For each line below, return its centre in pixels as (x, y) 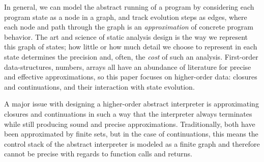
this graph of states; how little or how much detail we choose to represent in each (131, 47)
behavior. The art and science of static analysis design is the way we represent (126, 36)
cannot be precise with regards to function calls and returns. (98, 154)
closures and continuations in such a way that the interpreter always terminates (128, 113)
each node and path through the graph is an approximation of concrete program (129, 27)
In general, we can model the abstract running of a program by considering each (129, 7)
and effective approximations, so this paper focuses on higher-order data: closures (131, 77)
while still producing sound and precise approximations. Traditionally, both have (130, 124)
